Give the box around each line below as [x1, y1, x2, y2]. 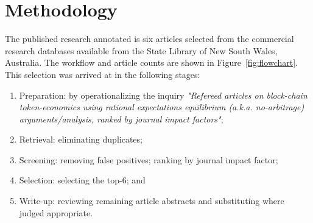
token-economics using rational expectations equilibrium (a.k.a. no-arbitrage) [19, 101, 304, 113]
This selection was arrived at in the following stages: [5, 68, 200, 80]
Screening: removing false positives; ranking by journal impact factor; [19, 153, 278, 166]
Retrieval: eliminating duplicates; [19, 133, 142, 146]
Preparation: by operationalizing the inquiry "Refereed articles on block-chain [19, 88, 308, 101]
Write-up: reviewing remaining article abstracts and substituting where [19, 194, 284, 207]
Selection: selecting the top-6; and [19, 174, 146, 186]
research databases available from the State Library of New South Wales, [5, 44, 278, 57]
